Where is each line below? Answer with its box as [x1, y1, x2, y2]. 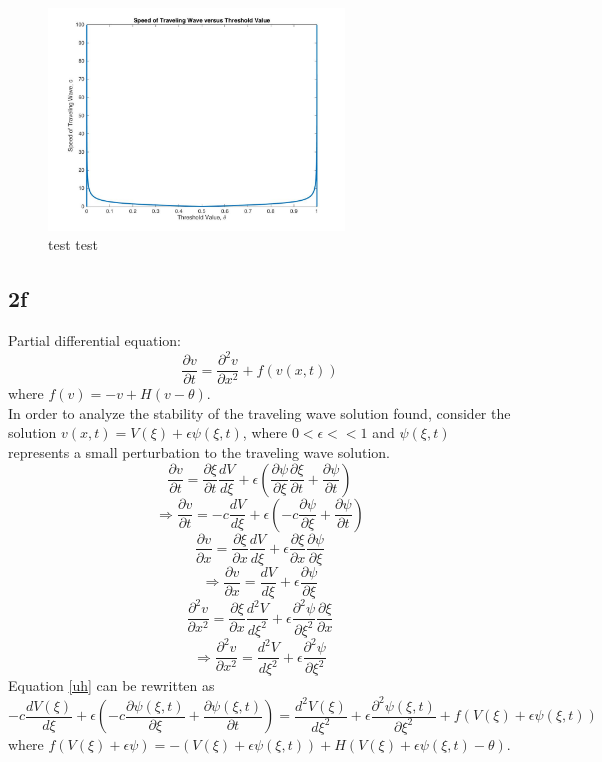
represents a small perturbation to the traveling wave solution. [8, 441, 391, 462]
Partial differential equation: [8, 329, 181, 350]
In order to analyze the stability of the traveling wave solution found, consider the [8, 402, 511, 423]
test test [48, 234, 98, 255]
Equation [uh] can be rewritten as [8, 675, 215, 696]
